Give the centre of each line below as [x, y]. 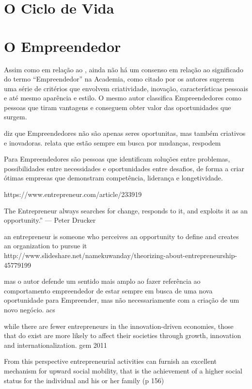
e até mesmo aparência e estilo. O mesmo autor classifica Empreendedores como [123, 98]
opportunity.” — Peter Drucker [50, 220]
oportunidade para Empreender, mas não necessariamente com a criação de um [122, 300]
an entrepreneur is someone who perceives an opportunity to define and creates [121, 236]
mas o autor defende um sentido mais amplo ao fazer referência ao [102, 281]
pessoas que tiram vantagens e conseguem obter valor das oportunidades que [118, 107]
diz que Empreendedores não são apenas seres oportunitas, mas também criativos [125, 133]
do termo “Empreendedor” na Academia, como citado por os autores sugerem [119, 79]
